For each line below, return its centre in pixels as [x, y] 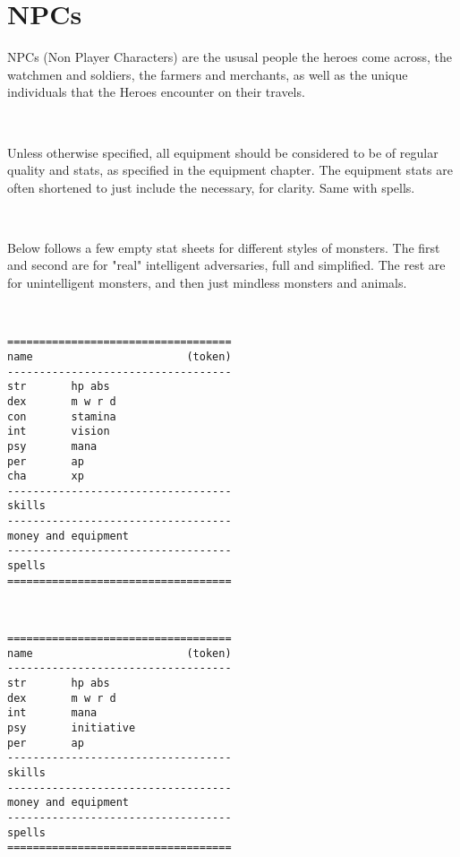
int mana [52, 713]
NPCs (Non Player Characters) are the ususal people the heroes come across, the [230, 57]
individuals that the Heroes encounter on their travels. [156, 92]
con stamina [62, 416]
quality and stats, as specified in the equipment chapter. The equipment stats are [230, 170]
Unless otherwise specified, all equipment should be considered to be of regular [223, 152]
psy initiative [72, 727]
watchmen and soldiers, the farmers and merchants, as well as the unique [208, 74]
